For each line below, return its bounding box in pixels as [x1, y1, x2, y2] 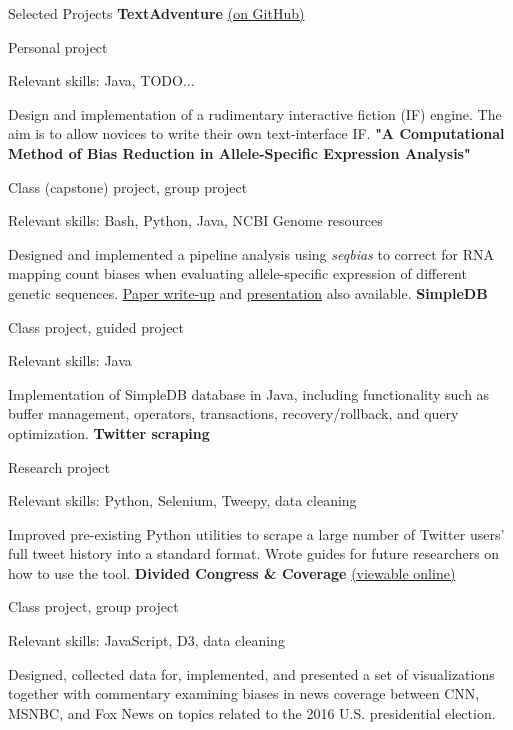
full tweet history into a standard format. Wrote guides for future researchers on [8, 543, 500, 564]
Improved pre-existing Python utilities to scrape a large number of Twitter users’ [8, 523, 505, 544]
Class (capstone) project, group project [8, 176, 248, 197]
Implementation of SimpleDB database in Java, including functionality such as [8, 383, 490, 404]
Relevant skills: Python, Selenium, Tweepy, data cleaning [8, 490, 357, 511]
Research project [8, 456, 110, 477]
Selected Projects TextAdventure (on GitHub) [8, 3, 305, 23]
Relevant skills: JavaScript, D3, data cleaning [8, 630, 285, 651]
